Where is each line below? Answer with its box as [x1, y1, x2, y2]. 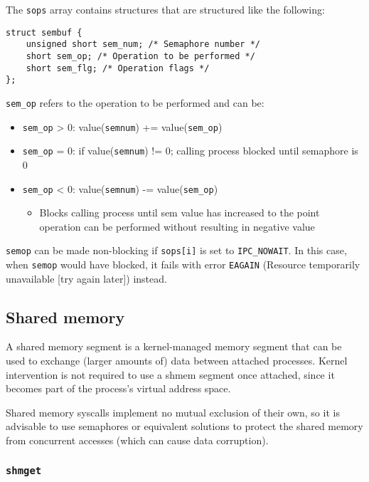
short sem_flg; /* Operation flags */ [26, 63, 210, 73]
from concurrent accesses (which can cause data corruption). [6, 433, 269, 448]
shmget [6, 464, 42, 476]
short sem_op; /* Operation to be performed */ [26, 51, 255, 61]
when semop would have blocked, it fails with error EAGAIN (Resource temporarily [6, 257, 360, 271]
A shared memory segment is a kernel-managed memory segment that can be [6, 339, 342, 354]
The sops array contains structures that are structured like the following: [6, 2, 325, 16]
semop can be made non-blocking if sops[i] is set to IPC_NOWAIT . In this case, [6, 243, 347, 258]
